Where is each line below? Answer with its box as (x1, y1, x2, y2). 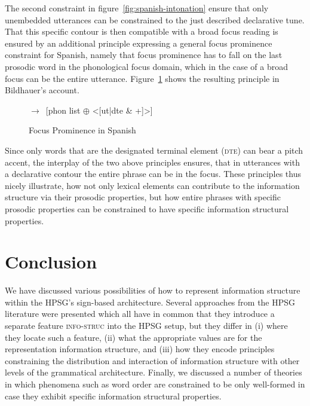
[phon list (45, 103, 81, 116)
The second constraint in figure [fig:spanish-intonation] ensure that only (5, 2, 269, 14)
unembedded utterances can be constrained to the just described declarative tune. (5, 13, 305, 26)
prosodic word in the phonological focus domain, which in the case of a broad (5, 60, 288, 72)
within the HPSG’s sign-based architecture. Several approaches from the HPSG (5, 295, 296, 308)
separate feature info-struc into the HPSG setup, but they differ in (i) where (5, 319, 288, 331)
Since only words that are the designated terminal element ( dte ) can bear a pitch (5, 144, 303, 156)
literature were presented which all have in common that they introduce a (5, 307, 275, 320)
